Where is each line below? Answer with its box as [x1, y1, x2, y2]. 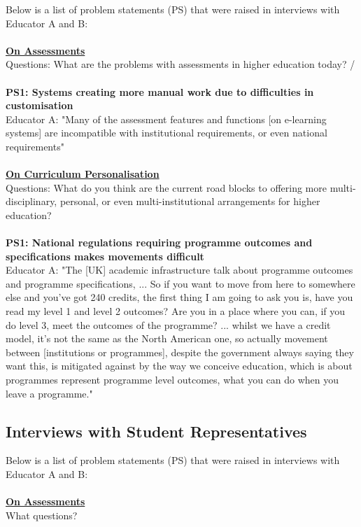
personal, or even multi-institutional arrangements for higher [59, 194, 320, 209]
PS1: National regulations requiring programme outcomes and [6, 235, 313, 250]
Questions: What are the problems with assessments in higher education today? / [6, 57, 355, 71]
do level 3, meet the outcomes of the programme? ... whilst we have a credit [6, 317, 331, 332]
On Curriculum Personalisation [6, 167, 160, 181]
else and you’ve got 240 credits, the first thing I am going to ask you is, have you [6, 290, 353, 304]
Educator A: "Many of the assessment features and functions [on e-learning [6, 111, 327, 126]
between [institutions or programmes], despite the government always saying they [6, 344, 354, 359]
